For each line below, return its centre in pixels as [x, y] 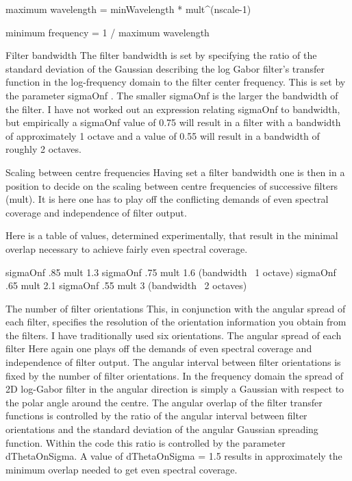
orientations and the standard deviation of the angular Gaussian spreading [162, 429]
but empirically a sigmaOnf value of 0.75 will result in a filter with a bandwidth [173, 122]
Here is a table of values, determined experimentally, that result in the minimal [172, 235]
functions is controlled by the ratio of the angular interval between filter [156, 416]
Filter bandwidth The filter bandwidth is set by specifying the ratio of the [161, 55]
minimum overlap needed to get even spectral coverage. [122, 469]
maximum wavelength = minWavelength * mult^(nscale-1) [128, 9]
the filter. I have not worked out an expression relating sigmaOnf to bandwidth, [173, 109]
